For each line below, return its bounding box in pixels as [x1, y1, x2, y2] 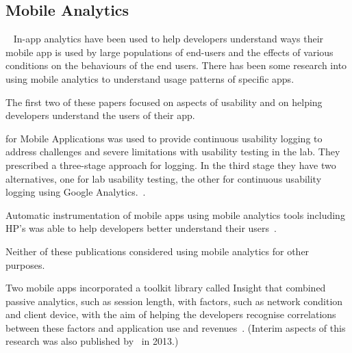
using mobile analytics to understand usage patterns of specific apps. [5, 71, 294, 86]
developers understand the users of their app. [5, 108, 195, 122]
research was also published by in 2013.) [5, 334, 179, 348]
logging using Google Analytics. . [5, 185, 146, 199]
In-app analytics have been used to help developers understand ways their [13, 31, 324, 46]
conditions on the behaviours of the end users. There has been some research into [5, 58, 347, 73]
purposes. [5, 257, 45, 272]
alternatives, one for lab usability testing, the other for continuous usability [5, 171, 322, 185]
